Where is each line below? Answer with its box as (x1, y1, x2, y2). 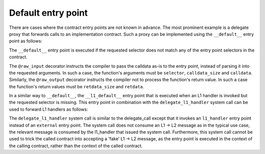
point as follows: (9, 38, 43, 44)
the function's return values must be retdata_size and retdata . (9, 83, 144, 89)
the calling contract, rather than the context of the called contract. (9, 143, 143, 149)
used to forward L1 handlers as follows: (9, 106, 88, 112)
